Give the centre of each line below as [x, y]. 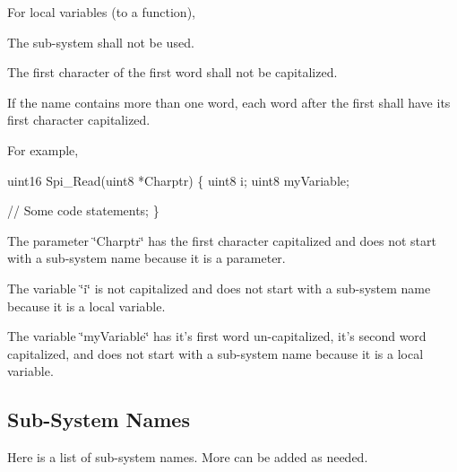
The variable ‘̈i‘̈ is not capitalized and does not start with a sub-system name [219, 288]
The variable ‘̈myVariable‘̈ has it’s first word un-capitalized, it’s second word [217, 336]
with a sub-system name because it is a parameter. [147, 258]
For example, [43, 149]
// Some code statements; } [83, 210]
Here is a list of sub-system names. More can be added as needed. [188, 457]
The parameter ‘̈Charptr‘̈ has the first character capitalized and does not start [222, 240]
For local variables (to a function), [101, 12]
